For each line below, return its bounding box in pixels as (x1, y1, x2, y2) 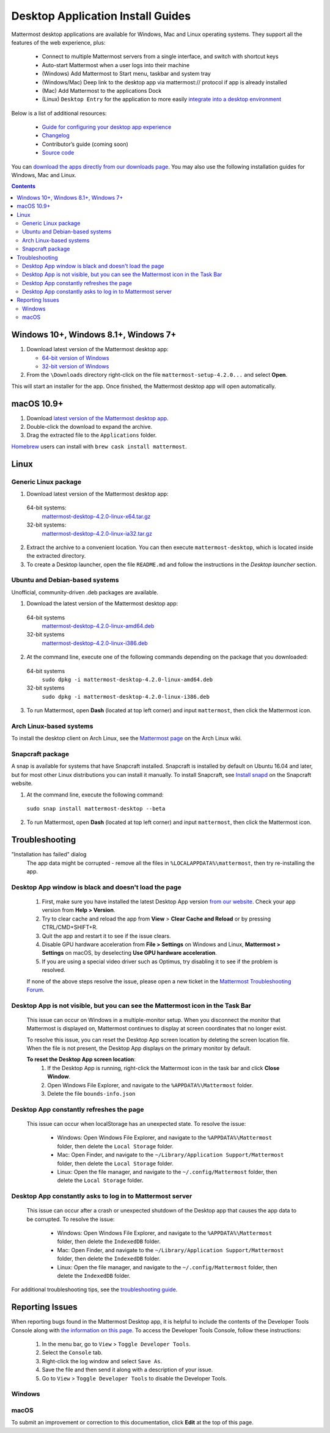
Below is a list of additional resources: (11, 109, 107, 117)
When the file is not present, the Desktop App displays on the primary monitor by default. (26, 1045, 251, 1052)
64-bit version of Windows (42, 354, 109, 362)
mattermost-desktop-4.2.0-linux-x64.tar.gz (42, 512, 151, 520)
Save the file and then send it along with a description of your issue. (42, 1366, 213, 1374)
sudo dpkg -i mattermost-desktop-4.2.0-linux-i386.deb (42, 693, 210, 700)
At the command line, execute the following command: (26, 791, 164, 798)
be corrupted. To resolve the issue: (26, 1216, 115, 1223)
